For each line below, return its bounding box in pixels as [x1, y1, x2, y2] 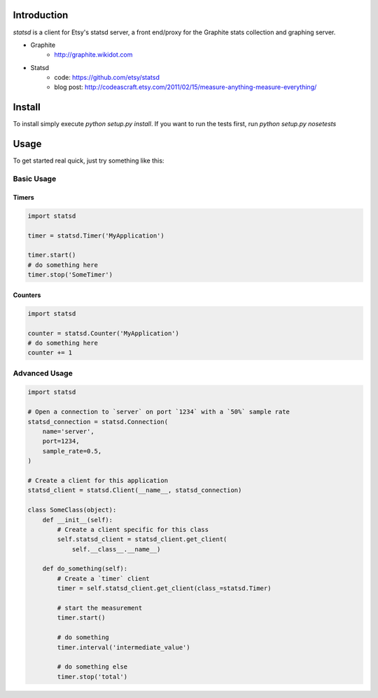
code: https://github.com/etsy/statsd [54, 74, 160, 82]
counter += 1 [27, 349, 73, 357]
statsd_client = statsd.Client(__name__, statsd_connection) [27, 486, 242, 494]
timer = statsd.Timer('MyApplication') [27, 231, 164, 240]
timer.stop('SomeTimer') [27, 271, 113, 279]
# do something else [57, 663, 128, 671]
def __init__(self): [42, 516, 113, 523]
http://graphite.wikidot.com [54, 50, 133, 59]
